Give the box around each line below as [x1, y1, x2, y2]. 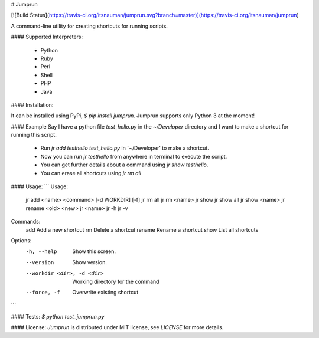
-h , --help [25, 248, 57, 255]
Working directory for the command [72, 278, 159, 285]
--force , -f [25, 289, 60, 296]
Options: [11, 237, 32, 244]
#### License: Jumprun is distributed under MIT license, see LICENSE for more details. [11, 324, 224, 331]
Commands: [11, 218, 41, 225]
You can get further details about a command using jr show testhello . [40, 161, 209, 168]
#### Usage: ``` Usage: [11, 183, 68, 190]
